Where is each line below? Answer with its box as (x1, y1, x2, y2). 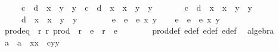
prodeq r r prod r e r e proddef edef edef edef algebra (4, 24, 274, 37)
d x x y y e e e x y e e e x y (21, 12, 220, 25)
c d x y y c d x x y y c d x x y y (21, 1, 252, 13)
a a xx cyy (4, 35, 60, 48)
